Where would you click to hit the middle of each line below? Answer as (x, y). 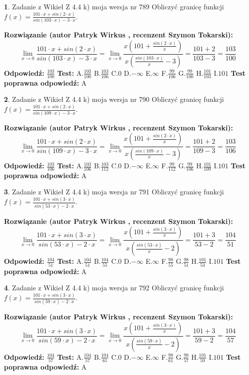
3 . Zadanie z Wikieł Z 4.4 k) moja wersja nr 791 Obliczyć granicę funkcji (114, 192)
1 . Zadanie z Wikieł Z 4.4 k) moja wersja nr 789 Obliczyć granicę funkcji (114, 6)
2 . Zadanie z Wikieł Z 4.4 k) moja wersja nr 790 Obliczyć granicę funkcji (114, 99)
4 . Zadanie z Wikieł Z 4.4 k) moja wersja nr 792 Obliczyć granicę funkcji (114, 288)
